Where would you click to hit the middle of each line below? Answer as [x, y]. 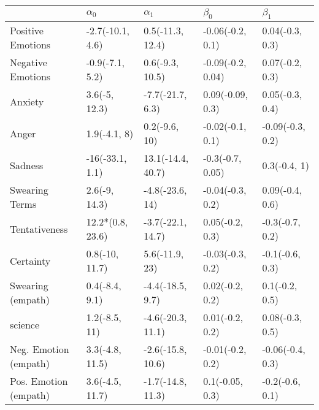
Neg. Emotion [40, 349]
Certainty [30, 260]
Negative [29, 63]
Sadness [27, 165]
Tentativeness [39, 229]
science [25, 324]
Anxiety [27, 101]
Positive [27, 31]
